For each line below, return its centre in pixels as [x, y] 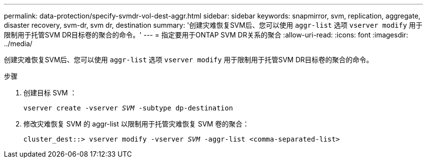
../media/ [18, 44]
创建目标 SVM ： [50, 93]
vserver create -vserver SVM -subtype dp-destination [128, 108]
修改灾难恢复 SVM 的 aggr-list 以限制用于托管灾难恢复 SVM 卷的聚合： [136, 124]
